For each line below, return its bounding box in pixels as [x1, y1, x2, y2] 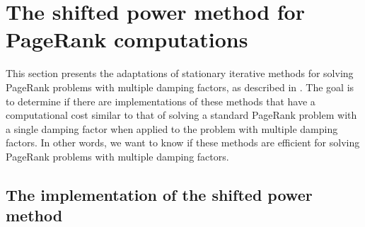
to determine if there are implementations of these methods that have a [6, 93, 315, 108]
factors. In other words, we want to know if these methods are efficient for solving [6, 135, 360, 150]
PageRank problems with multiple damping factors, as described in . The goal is [6, 79, 354, 94]
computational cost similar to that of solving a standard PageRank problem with [6, 107, 357, 122]
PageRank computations [6, 25, 248, 54]
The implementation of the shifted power [6, 183, 313, 205]
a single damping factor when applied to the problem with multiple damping [6, 121, 338, 136]
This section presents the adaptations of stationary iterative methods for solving [6, 66, 354, 81]
